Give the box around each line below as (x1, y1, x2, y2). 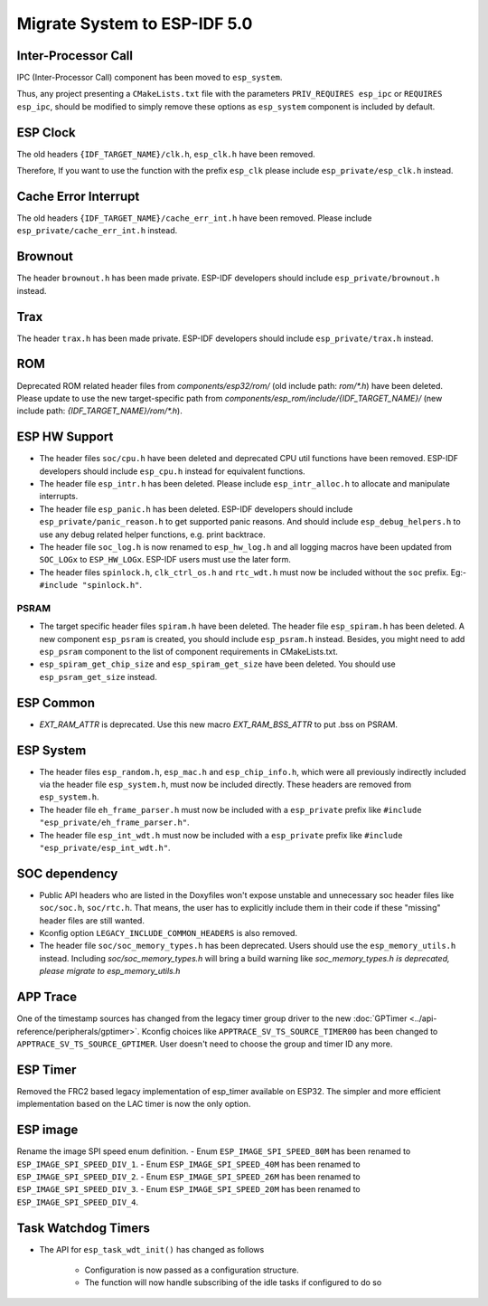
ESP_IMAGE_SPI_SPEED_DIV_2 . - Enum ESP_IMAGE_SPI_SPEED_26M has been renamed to (16, 1171, 361, 1182)
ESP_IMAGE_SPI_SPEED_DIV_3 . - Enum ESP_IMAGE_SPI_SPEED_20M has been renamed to (16, 1184, 361, 1195)
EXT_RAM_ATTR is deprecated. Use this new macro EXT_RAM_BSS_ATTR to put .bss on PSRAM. (39, 719, 398, 730)
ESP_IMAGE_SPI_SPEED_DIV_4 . (16, 1197, 139, 1207)
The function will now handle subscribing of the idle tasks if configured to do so (84, 1277, 382, 1288)
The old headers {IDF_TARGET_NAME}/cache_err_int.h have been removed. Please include (16, 213, 372, 223)
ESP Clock (16, 125, 76, 140)
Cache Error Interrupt (16, 188, 140, 203)
